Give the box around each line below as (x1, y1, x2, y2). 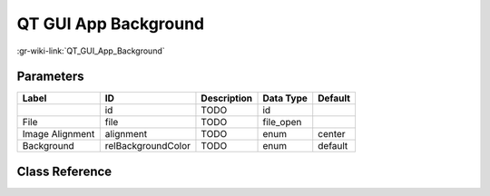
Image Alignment (22, 128, 95, 141)
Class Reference (16, 163, 113, 179)
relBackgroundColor (104, 140, 191, 152)
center (318, 128, 346, 141)
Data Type (262, 92, 309, 104)
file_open (262, 116, 302, 129)
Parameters (16, 69, 84, 84)
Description (201, 92, 253, 104)
